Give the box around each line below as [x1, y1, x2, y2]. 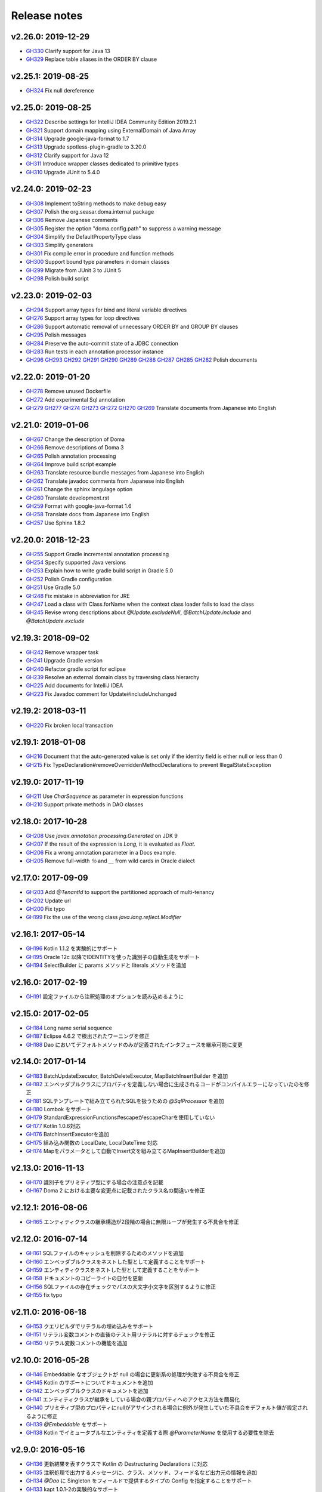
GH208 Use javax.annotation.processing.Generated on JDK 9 [26, 833, 178, 840]
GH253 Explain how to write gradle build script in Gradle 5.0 [26, 567, 174, 574]
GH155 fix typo [26, 1291, 63, 1299]
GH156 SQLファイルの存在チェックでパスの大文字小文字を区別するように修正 [26, 1283, 216, 1290]
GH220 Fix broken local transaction [26, 722, 113, 729]
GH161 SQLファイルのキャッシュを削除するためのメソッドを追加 [26, 1250, 184, 1257]
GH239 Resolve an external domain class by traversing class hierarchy [26, 673, 200, 680]
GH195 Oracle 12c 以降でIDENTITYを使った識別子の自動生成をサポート [26, 953, 200, 960]
